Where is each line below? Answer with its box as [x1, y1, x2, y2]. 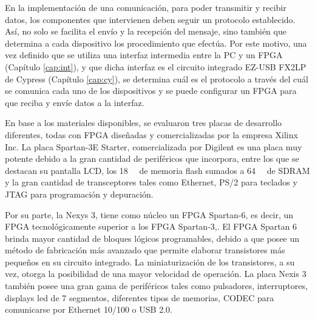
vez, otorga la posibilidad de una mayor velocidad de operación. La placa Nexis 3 [5, 267, 307, 280]
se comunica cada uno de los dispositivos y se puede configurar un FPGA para [5, 84, 297, 97]
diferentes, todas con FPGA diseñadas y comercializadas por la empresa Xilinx [5, 128, 298, 141]
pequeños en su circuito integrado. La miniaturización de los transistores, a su [5, 255, 295, 268]
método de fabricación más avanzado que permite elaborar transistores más [5, 244, 285, 256]
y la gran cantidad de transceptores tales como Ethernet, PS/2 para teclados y [5, 176, 297, 188]
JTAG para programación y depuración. [5, 187, 154, 200]
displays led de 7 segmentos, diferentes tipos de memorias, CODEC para [5, 291, 274, 304]
